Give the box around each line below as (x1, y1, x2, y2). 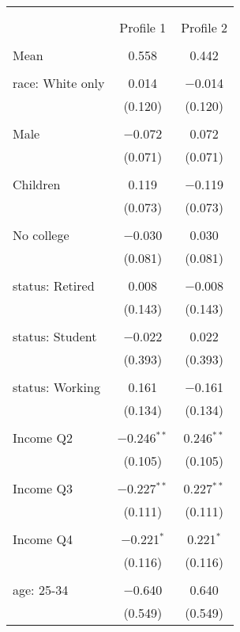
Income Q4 (13, 530, 73, 548)
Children (13, 175, 61, 193)
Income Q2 (13, 428, 73, 447)
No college (13, 226, 69, 244)
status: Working (13, 378, 100, 396)
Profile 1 (119, 18, 167, 36)
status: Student (13, 327, 97, 345)
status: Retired (13, 276, 95, 295)
